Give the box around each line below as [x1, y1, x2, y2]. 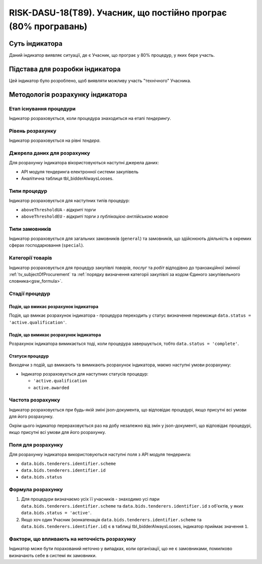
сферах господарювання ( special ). [9, 242, 84, 248]
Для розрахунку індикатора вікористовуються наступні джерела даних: [9, 160, 159, 166]
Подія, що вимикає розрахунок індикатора [9, 332, 101, 338]
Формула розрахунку [9, 486, 63, 493]
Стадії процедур [9, 291, 50, 297]
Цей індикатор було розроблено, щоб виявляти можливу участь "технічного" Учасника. [9, 78, 192, 84]
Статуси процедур [9, 353, 49, 359]
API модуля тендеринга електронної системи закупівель [21, 169, 139, 174]
